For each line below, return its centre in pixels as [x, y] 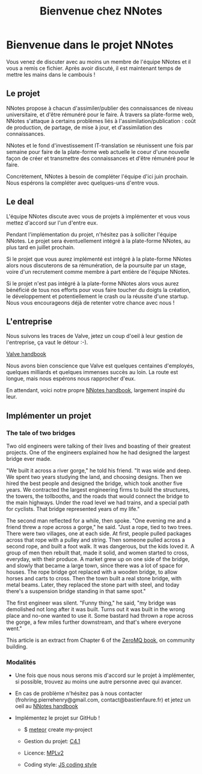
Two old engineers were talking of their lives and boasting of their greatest [99, 446]
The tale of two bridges [41, 433]
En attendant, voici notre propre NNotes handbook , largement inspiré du [96, 390]
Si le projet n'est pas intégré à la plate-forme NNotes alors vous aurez [93, 283]
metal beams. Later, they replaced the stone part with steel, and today [93, 585]
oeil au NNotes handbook [46, 706]
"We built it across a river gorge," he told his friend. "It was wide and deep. [99, 471]
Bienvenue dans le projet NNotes [90, 45]
